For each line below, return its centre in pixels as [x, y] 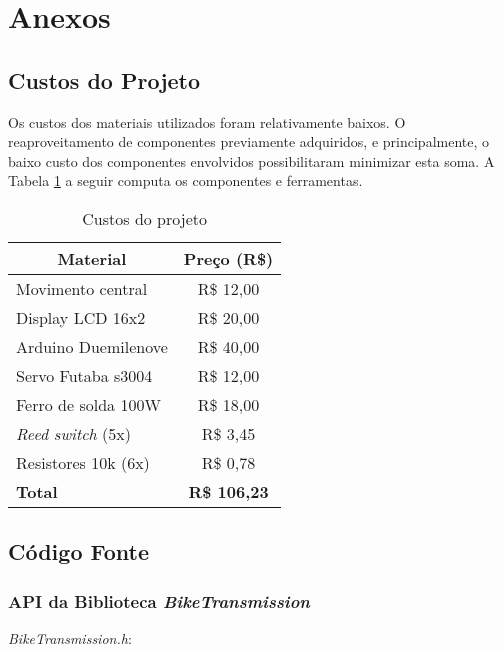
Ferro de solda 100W [88, 404]
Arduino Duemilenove [92, 346]
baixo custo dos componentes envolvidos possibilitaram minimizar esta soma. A [251, 160]
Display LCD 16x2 [81, 317]
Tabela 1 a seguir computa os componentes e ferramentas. [185, 180]
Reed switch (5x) [74, 433]
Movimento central [82, 288]
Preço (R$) [228, 258]
